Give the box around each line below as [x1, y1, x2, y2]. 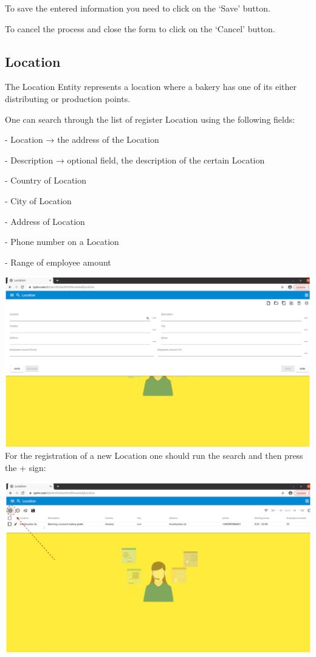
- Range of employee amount [5, 255, 111, 268]
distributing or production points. [5, 92, 131, 105]
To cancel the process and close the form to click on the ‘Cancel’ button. [5, 22, 275, 35]
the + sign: [5, 461, 46, 473]
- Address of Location [5, 215, 85, 227]
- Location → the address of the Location [5, 133, 159, 146]
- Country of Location [5, 174, 87, 187]
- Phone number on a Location [5, 235, 119, 248]
